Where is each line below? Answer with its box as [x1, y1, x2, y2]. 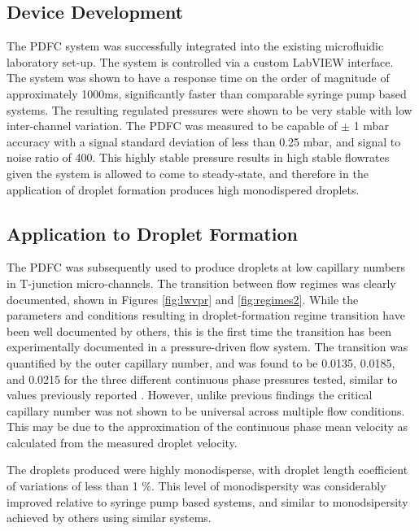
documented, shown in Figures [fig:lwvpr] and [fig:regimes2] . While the [7, 290, 359, 307]
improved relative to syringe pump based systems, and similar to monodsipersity [7, 493, 408, 510]
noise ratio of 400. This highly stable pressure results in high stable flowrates [7, 149, 390, 166]
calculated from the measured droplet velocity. [7, 433, 238, 450]
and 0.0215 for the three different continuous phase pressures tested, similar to [7, 370, 398, 387]
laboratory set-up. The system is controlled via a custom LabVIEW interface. [7, 53, 394, 70]
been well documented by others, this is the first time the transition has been [7, 322, 392, 339]
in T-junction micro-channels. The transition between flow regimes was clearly [7, 274, 396, 291]
